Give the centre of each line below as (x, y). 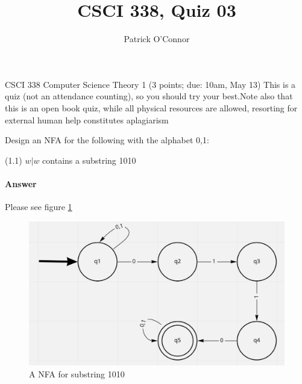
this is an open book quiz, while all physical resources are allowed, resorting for (151, 107)
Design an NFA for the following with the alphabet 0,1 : (107, 140)
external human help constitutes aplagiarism (87, 119)
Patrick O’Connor (157, 39)
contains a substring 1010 (89, 160)
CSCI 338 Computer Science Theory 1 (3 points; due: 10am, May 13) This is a (150, 84)
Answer (21, 183)
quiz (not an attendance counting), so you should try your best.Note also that (149, 96)
